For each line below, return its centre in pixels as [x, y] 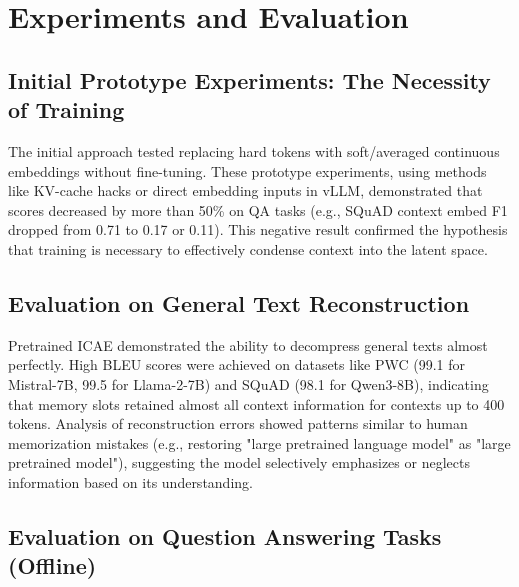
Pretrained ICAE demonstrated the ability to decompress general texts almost [248, 344]
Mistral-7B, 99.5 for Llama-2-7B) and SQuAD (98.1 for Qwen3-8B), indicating [248, 383]
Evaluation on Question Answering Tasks [225, 535]
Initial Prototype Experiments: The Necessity [249, 79]
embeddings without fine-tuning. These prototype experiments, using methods [247, 170]
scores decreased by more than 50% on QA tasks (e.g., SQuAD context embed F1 [258, 209]
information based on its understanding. [130, 481]
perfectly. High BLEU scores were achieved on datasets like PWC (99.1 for [236, 364]
